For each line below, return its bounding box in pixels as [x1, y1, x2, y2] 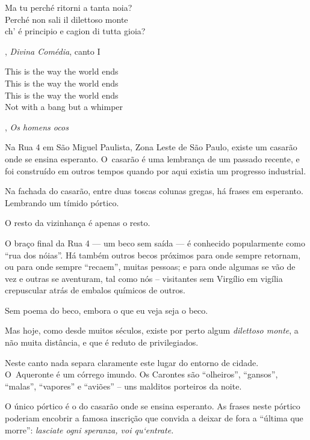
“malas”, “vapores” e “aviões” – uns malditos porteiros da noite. [5, 379, 242, 392]
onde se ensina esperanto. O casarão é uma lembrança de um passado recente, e [5, 152, 300, 165]
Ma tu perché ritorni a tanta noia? [5, 1, 132, 13]
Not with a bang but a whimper [5, 100, 123, 113]
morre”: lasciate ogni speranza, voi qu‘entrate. [5, 423, 174, 436]
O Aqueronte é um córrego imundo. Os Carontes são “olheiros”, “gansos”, [5, 368, 278, 380]
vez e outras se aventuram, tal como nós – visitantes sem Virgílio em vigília [5, 272, 283, 284]
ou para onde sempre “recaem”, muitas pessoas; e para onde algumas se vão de [5, 260, 296, 273]
